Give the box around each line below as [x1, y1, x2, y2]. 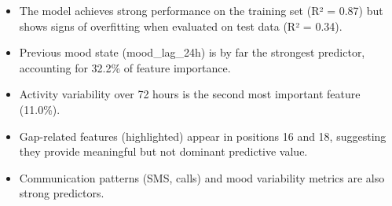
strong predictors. [19, 185, 104, 201]
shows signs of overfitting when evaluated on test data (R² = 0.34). [19, 17, 343, 34]
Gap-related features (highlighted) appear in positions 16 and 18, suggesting [19, 127, 387, 144]
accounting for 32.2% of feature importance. [19, 59, 231, 75]
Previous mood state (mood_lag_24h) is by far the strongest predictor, [19, 44, 365, 61]
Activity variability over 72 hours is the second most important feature [19, 86, 361, 102]
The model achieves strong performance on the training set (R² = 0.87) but [19, 2, 383, 18]
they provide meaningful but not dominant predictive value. [19, 143, 308, 160]
